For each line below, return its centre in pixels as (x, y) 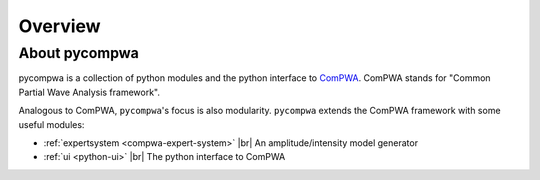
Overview (59, 26)
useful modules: (51, 124)
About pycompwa (78, 53)
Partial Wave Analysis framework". (89, 92)
